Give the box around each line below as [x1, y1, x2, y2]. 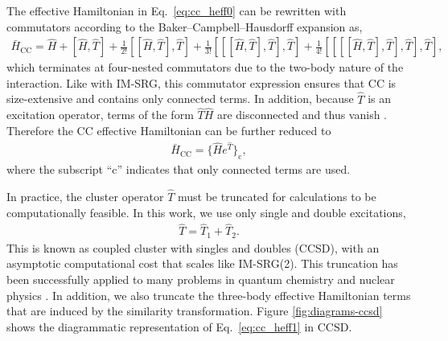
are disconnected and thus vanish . [216, 106, 388, 123]
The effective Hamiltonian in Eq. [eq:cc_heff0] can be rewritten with [6, 2, 347, 18]
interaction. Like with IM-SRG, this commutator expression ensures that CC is [6, 74, 397, 91]
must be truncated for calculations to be [177, 187, 376, 204]
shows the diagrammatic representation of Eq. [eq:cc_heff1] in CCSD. [6, 318, 352, 335]
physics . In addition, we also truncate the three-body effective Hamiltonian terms [6, 286, 411, 303]
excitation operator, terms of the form [6, 106, 194, 123]
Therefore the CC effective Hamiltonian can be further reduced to [6, 122, 331, 139]
